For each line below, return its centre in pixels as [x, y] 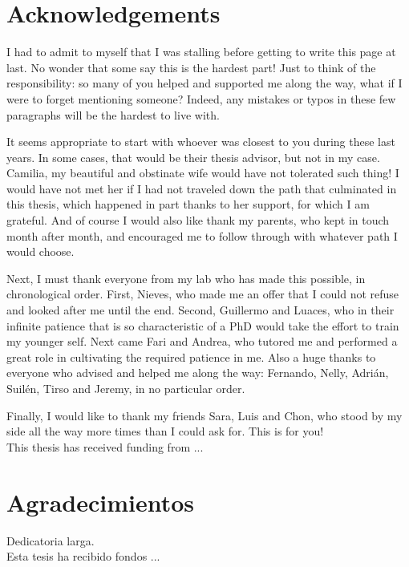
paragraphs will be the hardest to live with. [113, 114]
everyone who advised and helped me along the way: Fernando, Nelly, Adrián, [198, 373]
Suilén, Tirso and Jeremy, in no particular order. [126, 388]
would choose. [40, 251]
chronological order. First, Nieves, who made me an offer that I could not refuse [203, 294]
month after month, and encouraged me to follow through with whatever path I [202, 235]
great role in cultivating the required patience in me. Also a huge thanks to [191, 356]
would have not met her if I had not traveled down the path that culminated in [202, 188]
